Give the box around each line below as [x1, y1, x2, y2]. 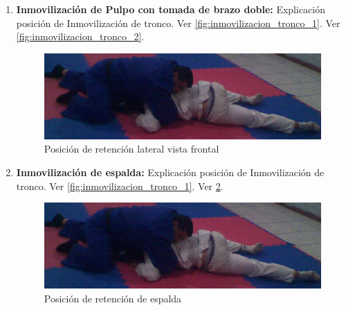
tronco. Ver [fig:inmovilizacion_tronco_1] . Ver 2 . [16, 178, 224, 193]
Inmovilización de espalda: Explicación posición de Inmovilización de [16, 164, 325, 179]
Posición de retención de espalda [44, 291, 182, 305]
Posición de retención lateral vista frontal [44, 141, 219, 156]
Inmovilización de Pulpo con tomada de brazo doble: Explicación [16, 2, 325, 16]
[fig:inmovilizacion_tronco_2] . [16, 29, 145, 44]
